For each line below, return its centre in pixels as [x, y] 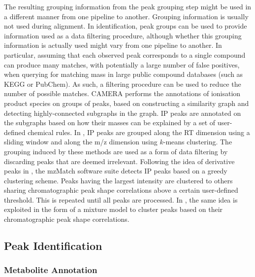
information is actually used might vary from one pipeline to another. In [113, 45]
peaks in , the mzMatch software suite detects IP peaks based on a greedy [116, 171]
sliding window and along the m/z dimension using [81, 142]
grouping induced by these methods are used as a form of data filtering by [116, 151]
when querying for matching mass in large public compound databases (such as [124, 74]
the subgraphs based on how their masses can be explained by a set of [110, 122]
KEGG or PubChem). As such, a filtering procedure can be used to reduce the [123, 84]
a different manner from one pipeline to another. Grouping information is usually [126, 16]
